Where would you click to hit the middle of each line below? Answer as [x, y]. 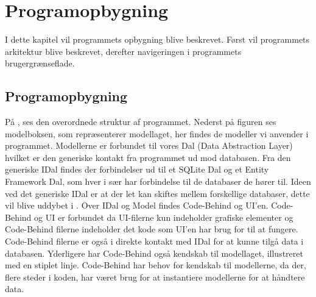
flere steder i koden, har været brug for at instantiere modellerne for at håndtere [155, 277]
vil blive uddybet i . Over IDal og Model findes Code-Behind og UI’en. [137, 205]
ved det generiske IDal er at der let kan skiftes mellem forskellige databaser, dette [157, 193]
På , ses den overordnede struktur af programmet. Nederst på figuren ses [141, 122]
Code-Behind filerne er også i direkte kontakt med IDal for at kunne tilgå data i [154, 241]
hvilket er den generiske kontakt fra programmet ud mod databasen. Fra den [148, 157]
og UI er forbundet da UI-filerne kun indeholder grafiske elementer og [164, 217]
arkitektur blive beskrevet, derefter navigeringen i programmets [123, 51]
